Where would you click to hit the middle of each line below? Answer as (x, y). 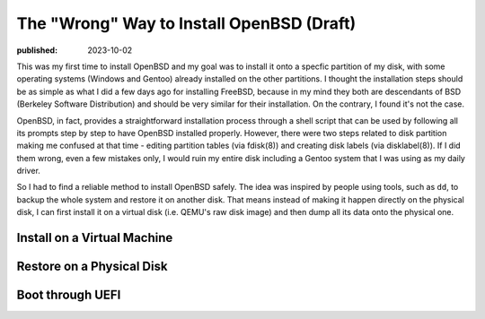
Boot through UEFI (69, 295)
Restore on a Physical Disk (92, 267)
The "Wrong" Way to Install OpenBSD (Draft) (186, 23)
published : (37, 50)
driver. (28, 171)
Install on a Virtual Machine (95, 238)
